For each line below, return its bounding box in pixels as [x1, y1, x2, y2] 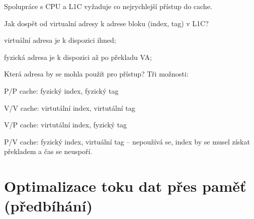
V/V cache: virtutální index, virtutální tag [4, 102, 135, 113]
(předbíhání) [4, 195, 93, 216]
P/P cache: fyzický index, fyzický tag [4, 85, 119, 96]
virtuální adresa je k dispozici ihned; [4, 35, 116, 45]
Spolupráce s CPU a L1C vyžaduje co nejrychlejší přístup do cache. [4, 1, 212, 11]
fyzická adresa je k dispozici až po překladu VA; [4, 51, 152, 62]
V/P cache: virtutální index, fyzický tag [4, 119, 127, 130]
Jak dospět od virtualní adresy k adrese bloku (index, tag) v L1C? [4, 18, 209, 28]
